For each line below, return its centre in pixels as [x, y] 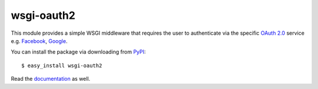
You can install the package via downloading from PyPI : [78, 52]
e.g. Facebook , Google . [39, 41]
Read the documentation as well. [51, 79]
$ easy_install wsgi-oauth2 [62, 65]
